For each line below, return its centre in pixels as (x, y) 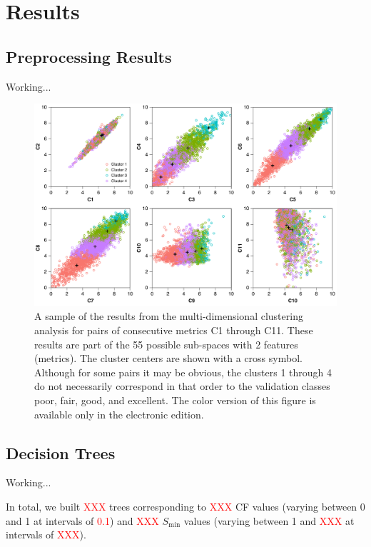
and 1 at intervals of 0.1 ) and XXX (82, 520)
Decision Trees (61, 452)
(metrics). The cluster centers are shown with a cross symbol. (168, 358)
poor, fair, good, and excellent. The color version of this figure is (175, 400)
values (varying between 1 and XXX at (269, 520)
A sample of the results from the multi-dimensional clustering (169, 316)
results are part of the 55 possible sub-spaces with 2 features (166, 344)
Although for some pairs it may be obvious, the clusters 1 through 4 (183, 372)
